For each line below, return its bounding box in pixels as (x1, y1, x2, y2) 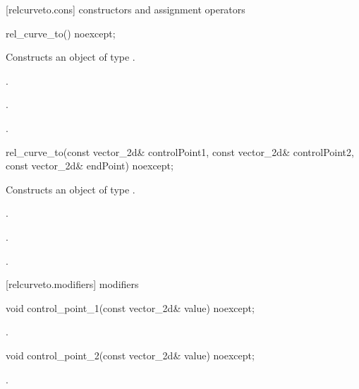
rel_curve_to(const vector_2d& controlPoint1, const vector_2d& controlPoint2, (6, 144, 354, 159)
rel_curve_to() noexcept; (6, 25, 116, 40)
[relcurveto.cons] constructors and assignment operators (6, 2, 245, 16)
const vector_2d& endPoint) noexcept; (6, 158, 174, 173)
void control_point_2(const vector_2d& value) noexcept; (6, 347, 255, 362)
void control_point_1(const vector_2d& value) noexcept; (6, 300, 255, 315)
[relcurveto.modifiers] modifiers (6, 277, 139, 292)
